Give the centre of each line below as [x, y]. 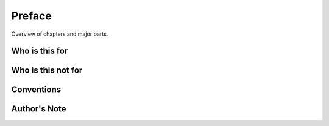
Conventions [36, 90]
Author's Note [39, 109]
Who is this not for [47, 71]
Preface [31, 16]
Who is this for [40, 51]
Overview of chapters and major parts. [60, 34]
